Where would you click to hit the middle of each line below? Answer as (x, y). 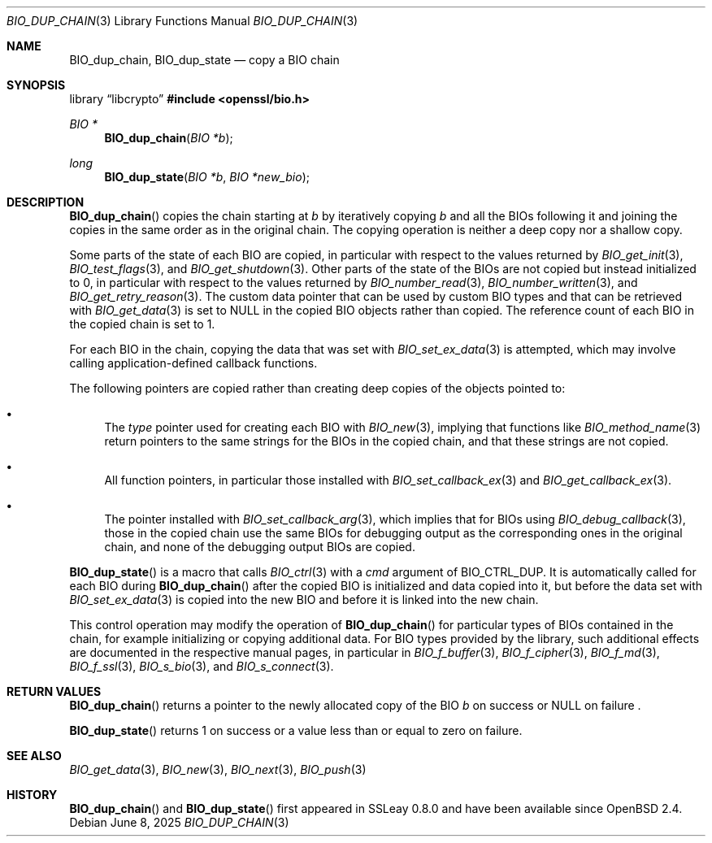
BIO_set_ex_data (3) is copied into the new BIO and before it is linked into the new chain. (304, 600)
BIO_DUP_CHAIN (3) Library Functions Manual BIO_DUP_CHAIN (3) (182, 21)
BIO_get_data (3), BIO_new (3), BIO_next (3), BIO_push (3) (218, 769)
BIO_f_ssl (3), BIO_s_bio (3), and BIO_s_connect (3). (202, 666)
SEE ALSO (34, 756)
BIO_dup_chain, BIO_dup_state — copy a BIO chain (204, 60)
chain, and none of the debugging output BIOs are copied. (260, 547)
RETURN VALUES (54, 691)
